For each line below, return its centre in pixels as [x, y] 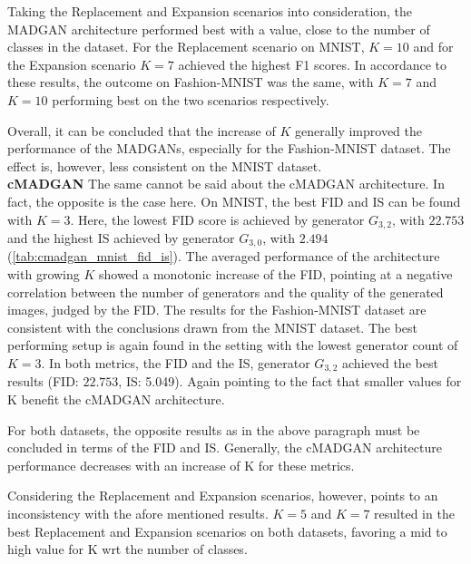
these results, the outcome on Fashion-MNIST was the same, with [191, 82]
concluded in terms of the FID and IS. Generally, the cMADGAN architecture [225, 447]
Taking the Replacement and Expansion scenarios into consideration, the [210, 11]
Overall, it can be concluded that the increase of [142, 130]
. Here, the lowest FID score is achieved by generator [217, 219]
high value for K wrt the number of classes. [128, 549]
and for [433, 47]
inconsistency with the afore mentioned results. [138, 514]
